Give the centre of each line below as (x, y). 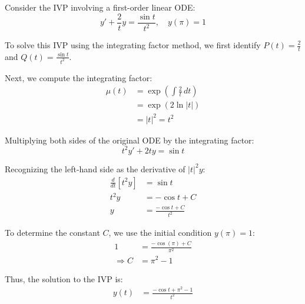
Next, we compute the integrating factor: (79, 77)
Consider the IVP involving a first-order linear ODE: (100, 7)
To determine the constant (52, 233)
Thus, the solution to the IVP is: (64, 278)
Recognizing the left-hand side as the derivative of (95, 168)
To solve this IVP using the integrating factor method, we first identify (133, 45)
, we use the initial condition (160, 233)
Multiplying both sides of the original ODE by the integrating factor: (130, 140)
